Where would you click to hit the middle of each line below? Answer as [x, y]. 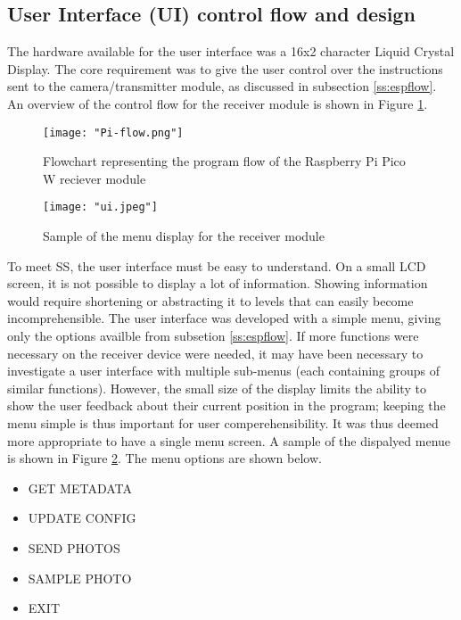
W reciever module [95, 178]
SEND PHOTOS [74, 547]
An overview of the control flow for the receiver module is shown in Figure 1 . [218, 103]
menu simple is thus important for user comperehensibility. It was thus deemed [223, 423]
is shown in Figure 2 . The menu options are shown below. [165, 458]
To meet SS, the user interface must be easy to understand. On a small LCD [217, 265]
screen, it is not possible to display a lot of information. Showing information [218, 283]
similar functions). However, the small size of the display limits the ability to [217, 388]
